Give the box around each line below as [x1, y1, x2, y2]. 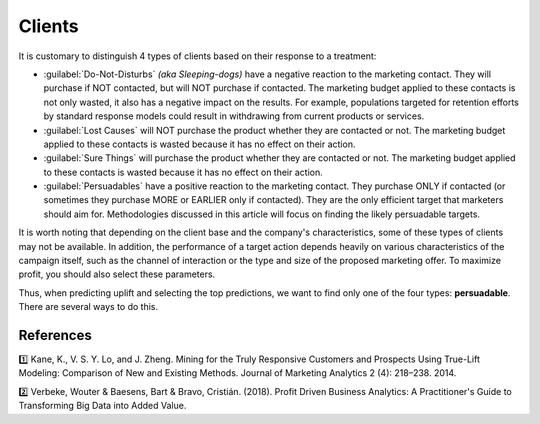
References [18, 327, 92, 344]
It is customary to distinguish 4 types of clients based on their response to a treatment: [18, 50, 377, 62]
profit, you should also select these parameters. [18, 268, 216, 280]
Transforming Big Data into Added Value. [18, 400, 187, 412]
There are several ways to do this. [18, 301, 159, 313]
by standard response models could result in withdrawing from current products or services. [43, 110, 425, 122]
